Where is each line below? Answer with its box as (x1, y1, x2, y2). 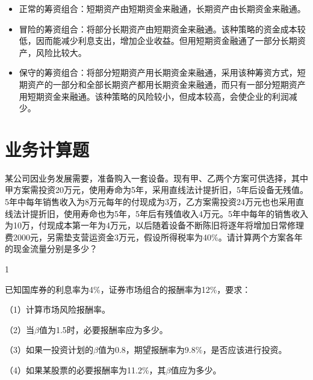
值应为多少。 (170, 364, 222, 376)
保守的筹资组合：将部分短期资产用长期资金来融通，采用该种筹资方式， (19, 66, 297, 79)
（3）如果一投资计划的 (5, 343, 93, 356)
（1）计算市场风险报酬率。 (5, 303, 110, 316)
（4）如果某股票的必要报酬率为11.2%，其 (5, 364, 166, 376)
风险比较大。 (36, 46, 87, 58)
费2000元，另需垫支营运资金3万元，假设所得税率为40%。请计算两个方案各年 (5, 230, 303, 243)
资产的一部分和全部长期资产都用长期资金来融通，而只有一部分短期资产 (27, 78, 306, 90)
